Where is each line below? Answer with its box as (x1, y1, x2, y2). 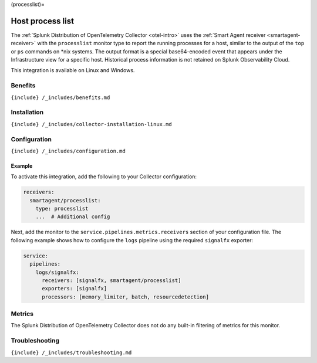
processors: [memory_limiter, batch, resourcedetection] (42, 293, 210, 300)
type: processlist (35, 205, 89, 212)
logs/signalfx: (35, 269, 79, 276)
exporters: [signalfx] (42, 285, 107, 292)
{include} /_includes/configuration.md (11, 147, 126, 154)
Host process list (11, 16, 75, 26)
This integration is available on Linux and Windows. (11, 67, 135, 74)
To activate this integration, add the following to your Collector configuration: (11, 173, 197, 180)
